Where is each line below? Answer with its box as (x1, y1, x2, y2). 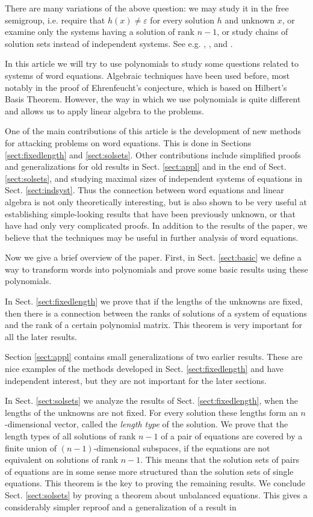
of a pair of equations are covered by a (161, 430, 303, 442)
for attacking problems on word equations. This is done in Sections (5, 136, 252, 149)
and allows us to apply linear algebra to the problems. (5, 104, 204, 117)
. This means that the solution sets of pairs (140, 453, 300, 466)
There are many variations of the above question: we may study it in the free (5, 2, 289, 14)
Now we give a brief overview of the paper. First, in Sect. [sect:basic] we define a (5, 251, 302, 264)
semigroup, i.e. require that (5, 13, 105, 26)
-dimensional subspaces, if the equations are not (93, 441, 270, 454)
